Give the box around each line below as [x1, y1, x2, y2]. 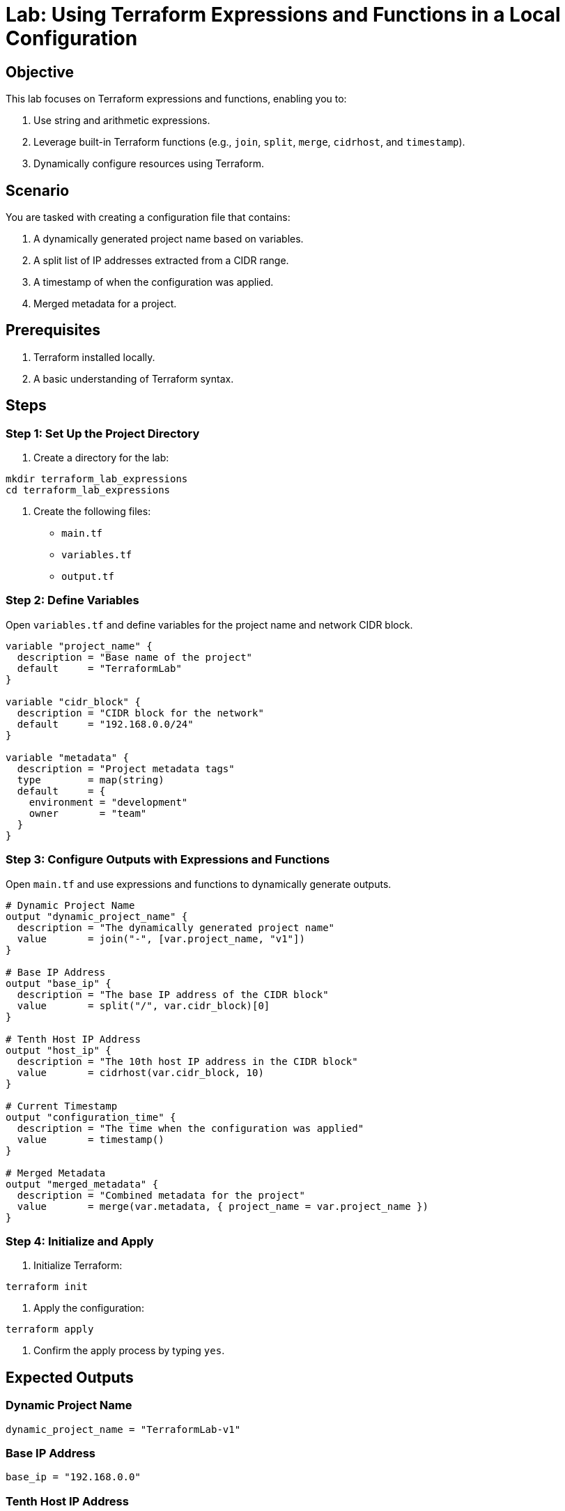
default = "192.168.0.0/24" [17, 718, 194, 730]
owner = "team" [29, 807, 147, 819]
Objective [6, 63, 75, 81]
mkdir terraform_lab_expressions [6, 473, 188, 485]
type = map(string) [17, 774, 164, 785]
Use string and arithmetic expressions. [33, 114, 210, 127]
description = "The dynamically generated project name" [17, 921, 335, 933]
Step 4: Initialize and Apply [6, 1234, 154, 1248]
